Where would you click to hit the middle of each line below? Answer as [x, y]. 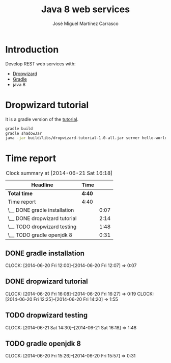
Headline [42, 185]
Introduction [32, 49]
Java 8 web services [85, 9]
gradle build [19, 129]
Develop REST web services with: [40, 64]
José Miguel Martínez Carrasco [85, 23]
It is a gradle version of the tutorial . [42, 119]
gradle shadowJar [24, 133]
